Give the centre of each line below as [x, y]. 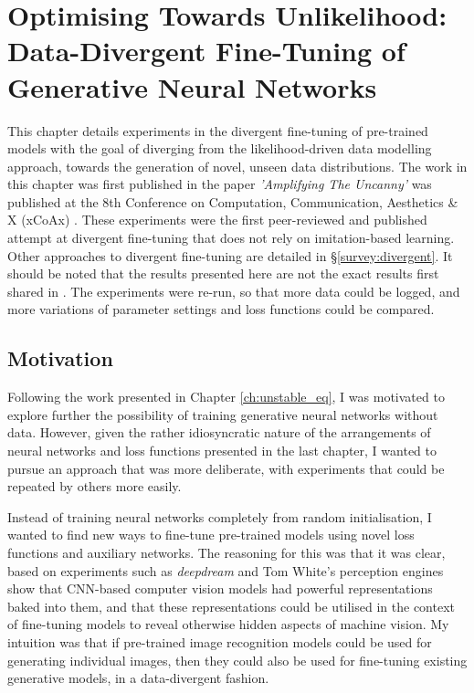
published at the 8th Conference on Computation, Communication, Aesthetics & [233, 201]
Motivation [60, 358]
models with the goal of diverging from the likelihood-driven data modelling [220, 148]
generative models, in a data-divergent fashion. [138, 678]
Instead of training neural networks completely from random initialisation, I [220, 516]
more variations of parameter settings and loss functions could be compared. [221, 309]
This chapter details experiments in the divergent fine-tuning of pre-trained [218, 130]
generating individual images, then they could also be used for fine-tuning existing [237, 660]
